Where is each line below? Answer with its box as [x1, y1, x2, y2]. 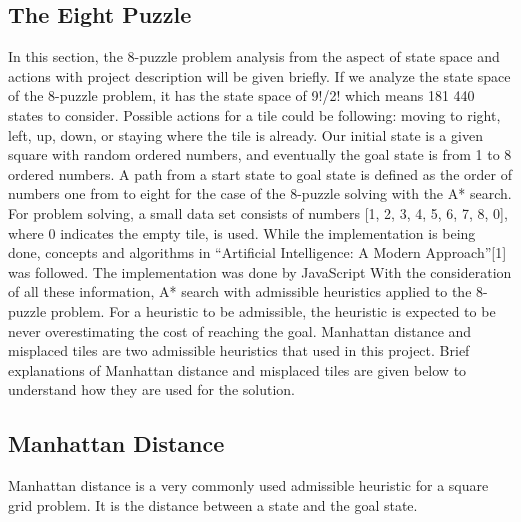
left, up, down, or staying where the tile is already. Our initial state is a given [8, 124, 483, 145]
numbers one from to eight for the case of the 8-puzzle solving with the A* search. [8, 183, 512, 204]
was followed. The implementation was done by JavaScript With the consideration [8, 261, 512, 282]
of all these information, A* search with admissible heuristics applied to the [8, 281, 472, 302]
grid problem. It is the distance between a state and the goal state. [8, 494, 418, 515]
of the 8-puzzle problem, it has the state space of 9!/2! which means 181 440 [8, 85, 475, 106]
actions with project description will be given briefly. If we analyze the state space [8, 65, 511, 86]
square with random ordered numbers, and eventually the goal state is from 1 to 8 [8, 144, 512, 165]
